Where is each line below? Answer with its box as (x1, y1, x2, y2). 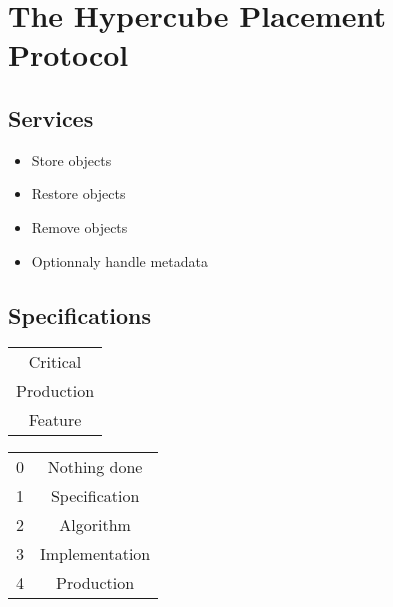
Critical (28, 350, 82, 374)
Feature (28, 408, 82, 432)
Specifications (8, 299, 152, 330)
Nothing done (47, 455, 143, 479)
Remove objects (31, 216, 128, 237)
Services (8, 102, 94, 133)
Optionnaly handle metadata (31, 250, 209, 271)
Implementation (40, 542, 151, 566)
